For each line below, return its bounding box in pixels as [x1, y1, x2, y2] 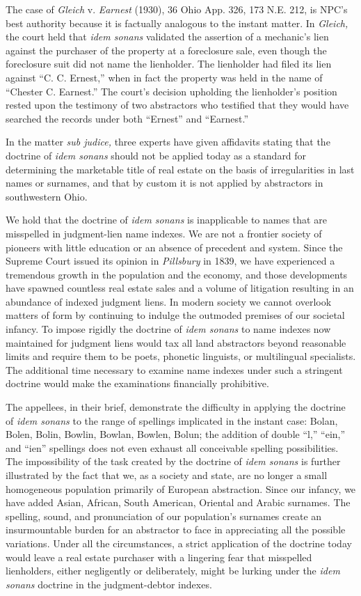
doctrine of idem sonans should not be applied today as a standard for [6, 148, 307, 162]
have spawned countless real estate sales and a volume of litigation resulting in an [6, 281, 354, 295]
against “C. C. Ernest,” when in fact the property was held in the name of [6, 70, 323, 84]
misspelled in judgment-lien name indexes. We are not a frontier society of [6, 226, 322, 240]
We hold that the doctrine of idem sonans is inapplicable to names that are [6, 212, 327, 227]
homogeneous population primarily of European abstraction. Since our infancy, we [6, 481, 356, 496]
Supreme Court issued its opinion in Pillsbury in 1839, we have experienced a [6, 253, 335, 268]
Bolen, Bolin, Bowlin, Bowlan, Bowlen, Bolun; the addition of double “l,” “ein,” [6, 427, 346, 441]
